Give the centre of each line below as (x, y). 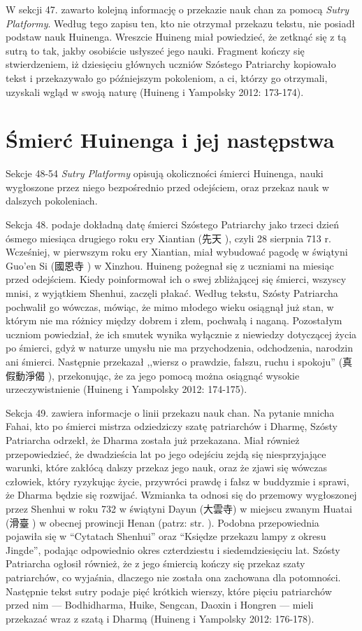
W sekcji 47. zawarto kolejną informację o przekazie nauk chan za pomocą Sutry (178, 9)
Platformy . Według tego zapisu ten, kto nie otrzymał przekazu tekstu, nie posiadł (180, 23)
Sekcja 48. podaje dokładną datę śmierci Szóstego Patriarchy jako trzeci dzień (172, 224)
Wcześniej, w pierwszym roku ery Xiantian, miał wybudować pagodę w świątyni (177, 252)
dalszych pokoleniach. (52, 201)
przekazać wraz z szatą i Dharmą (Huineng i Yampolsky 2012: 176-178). (160, 618)
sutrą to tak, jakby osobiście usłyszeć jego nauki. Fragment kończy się (155, 50)
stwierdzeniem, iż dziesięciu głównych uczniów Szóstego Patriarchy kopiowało (171, 64)
